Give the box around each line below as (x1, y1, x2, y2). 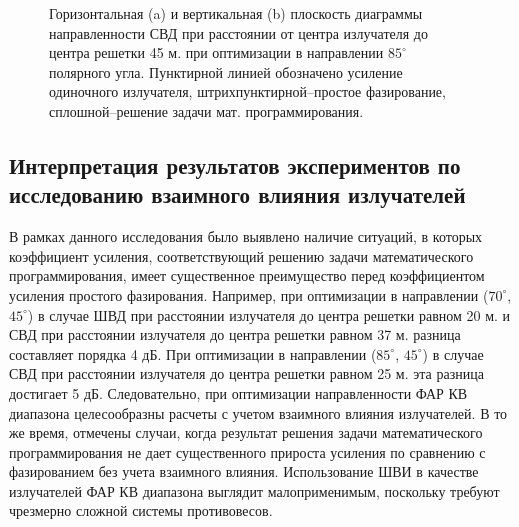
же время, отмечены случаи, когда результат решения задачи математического (9, 422, 483, 443)
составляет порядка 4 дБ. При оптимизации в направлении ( (9, 343, 377, 364)
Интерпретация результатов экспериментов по (9, 149, 461, 180)
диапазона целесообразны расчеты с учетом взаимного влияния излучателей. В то (9, 402, 508, 423)
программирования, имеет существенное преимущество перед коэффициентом (9, 265, 485, 286)
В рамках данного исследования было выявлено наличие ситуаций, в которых (9, 226, 483, 247)
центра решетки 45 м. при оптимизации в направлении (49, 42, 384, 63)
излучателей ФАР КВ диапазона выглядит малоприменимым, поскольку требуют (9, 480, 500, 501)
